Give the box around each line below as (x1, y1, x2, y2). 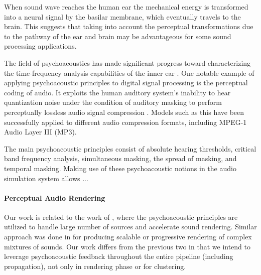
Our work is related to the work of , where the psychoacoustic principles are (4, 211, 238, 222)
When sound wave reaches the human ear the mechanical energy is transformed (4, 2, 248, 12)
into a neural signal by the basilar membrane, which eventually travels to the (4, 11, 241, 22)
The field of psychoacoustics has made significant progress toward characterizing (4, 57, 251, 68)
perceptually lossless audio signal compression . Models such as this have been (4, 106, 244, 117)
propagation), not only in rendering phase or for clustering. (4, 260, 186, 271)
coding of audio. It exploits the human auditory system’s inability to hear (4, 87, 231, 97)
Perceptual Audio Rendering (4, 192, 105, 203)
